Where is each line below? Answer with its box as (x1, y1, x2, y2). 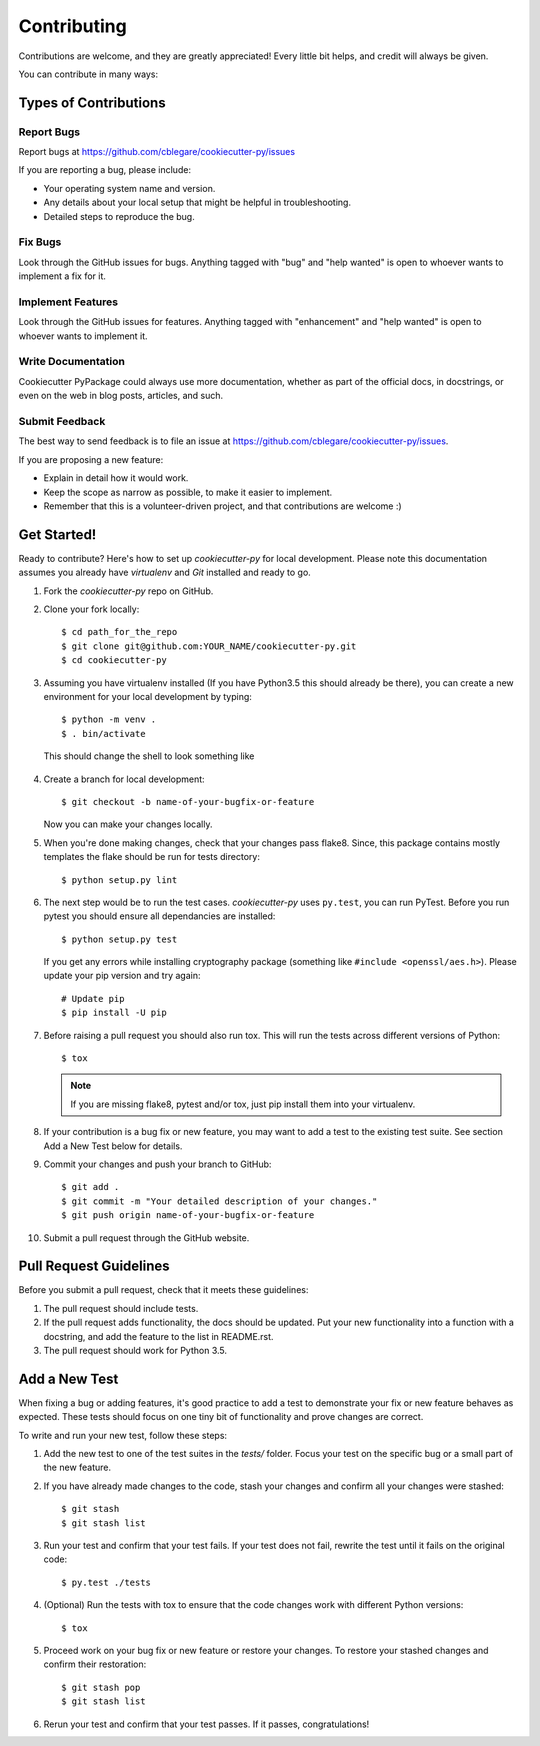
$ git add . (61, 1181, 120, 1193)
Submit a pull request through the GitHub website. (43, 1231, 250, 1244)
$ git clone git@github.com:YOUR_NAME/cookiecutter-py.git (61, 640, 357, 652)
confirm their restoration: (43, 1658, 147, 1670)
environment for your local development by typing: (43, 690, 252, 702)
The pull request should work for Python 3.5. (43, 1345, 228, 1356)
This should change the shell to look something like (43, 750, 255, 762)
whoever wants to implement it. (18, 330, 149, 342)
